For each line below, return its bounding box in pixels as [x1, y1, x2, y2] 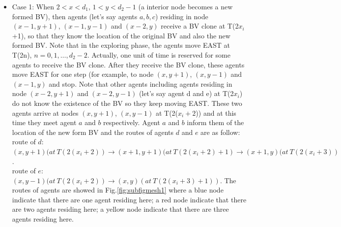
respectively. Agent [103, 117, 160, 128]
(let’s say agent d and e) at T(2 [139, 88, 234, 98]
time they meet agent [12, 117, 77, 128]
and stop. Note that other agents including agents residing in [49, 78, 232, 89]
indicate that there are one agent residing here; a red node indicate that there [12, 194, 247, 204]
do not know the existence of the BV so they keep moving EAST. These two [12, 97, 242, 108]
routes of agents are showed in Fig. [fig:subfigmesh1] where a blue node [12, 185, 224, 195]
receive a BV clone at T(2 [161, 21, 239, 31]
